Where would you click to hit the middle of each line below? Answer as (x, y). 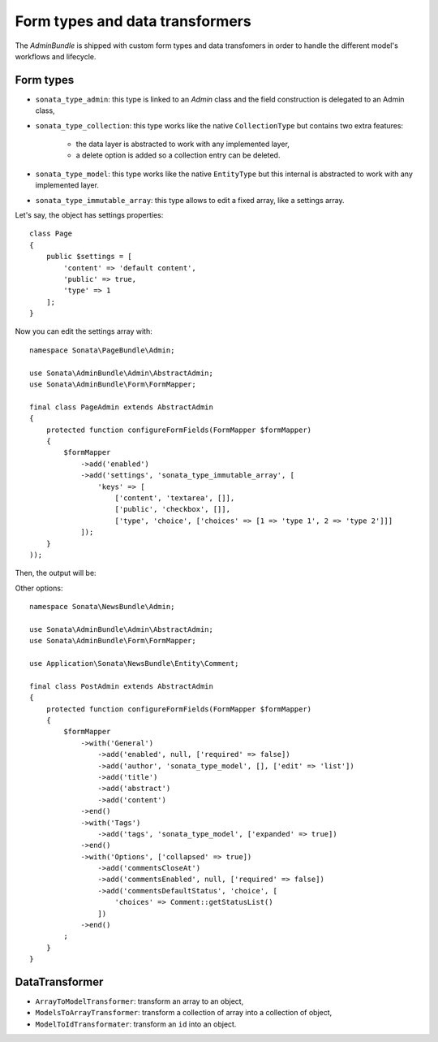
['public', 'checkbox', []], (173, 509)
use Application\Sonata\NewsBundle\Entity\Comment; (134, 664)
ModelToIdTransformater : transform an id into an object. (136, 1024)
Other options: (39, 588)
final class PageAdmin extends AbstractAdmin (122, 407)
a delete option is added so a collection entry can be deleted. (178, 155)
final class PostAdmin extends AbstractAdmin (122, 686)
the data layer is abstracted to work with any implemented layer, (182, 144)
